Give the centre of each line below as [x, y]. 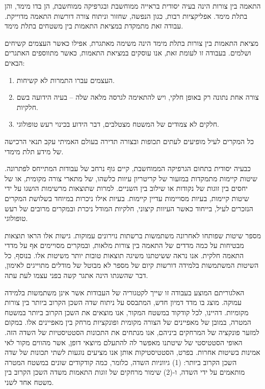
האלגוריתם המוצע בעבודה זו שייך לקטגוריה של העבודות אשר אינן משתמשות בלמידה [125, 292]
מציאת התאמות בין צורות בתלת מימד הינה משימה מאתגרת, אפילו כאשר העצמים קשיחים [131, 43]
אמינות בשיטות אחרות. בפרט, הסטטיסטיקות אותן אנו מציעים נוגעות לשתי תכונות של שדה [132, 352]
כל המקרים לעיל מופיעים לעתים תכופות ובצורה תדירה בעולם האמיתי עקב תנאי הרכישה [129, 141]
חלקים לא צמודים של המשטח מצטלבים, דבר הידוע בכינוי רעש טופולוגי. [118, 124]
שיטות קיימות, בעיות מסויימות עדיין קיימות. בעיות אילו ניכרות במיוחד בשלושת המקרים [127, 198]
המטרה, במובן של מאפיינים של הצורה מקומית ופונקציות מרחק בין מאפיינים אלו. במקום [128, 322]
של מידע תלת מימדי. [34, 151]
